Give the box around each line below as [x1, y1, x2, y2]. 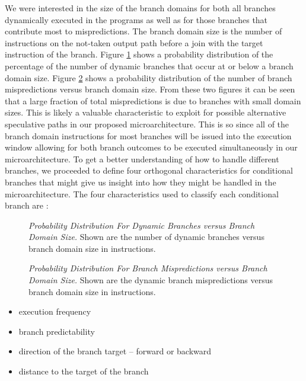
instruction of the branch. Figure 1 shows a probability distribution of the [5, 48, 273, 60]
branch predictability [18, 325, 95, 337]
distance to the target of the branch [18, 365, 149, 377]
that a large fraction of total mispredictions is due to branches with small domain [5, 94, 301, 107]
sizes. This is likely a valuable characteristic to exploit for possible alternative [5, 106, 286, 119]
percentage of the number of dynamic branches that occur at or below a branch [5, 59, 294, 72]
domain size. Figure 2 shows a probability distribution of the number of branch [5, 71, 292, 84]
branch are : [5, 199, 49, 212]
